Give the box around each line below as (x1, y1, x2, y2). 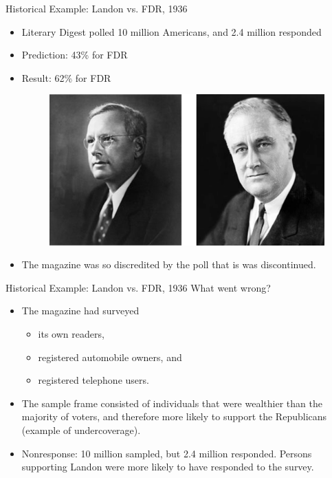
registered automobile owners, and (38, 349, 182, 364)
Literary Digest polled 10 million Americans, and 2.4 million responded (21, 24, 322, 39)
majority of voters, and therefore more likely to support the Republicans (21, 409, 327, 424)
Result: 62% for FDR (21, 70, 111, 85)
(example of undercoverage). (21, 422, 141, 437)
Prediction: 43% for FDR (21, 47, 128, 62)
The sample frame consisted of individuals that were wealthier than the (21, 395, 322, 410)
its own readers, (38, 327, 104, 340)
